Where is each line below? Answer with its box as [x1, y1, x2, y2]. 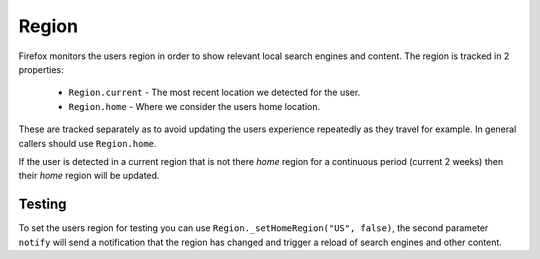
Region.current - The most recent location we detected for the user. [68, 86, 361, 99]
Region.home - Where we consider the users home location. [68, 100, 320, 112]
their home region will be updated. [18, 170, 160, 182]
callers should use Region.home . [18, 137, 157, 149]
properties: [18, 63, 64, 75]
